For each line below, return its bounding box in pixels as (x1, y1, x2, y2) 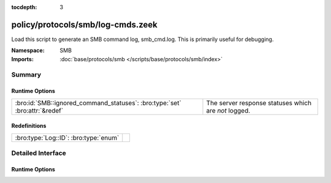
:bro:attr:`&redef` (15, 106, 64, 114)
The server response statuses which (206, 99, 312, 107)
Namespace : (11, 47, 45, 54)
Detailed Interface (11, 149, 67, 157)
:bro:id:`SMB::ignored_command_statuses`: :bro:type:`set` (15, 99, 182, 107)
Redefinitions (11, 122, 47, 130)
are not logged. (206, 106, 251, 114)
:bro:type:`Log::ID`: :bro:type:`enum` (15, 133, 120, 142)
